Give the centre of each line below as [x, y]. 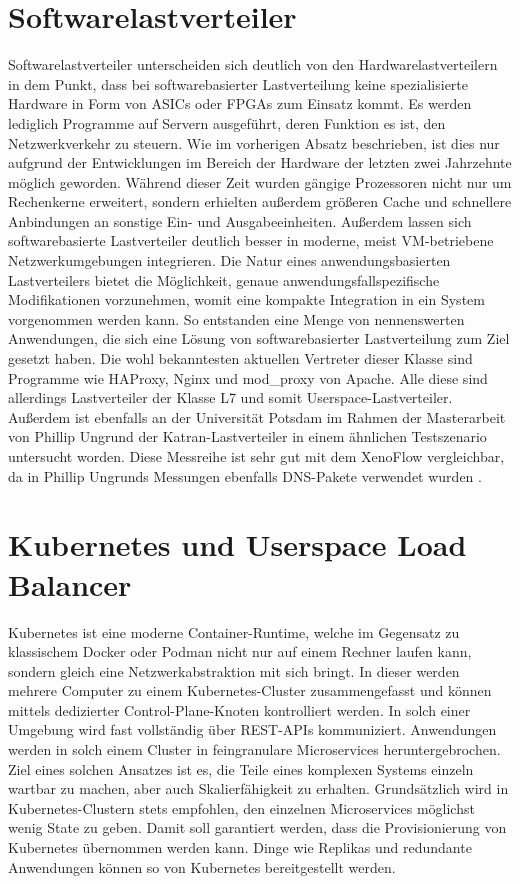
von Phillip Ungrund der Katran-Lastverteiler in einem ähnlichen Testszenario [247, 436]
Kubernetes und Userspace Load [237, 544]
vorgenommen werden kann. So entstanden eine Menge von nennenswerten [236, 318]
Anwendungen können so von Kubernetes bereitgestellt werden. [202, 866]
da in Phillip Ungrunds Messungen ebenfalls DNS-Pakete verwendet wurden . [245, 475]
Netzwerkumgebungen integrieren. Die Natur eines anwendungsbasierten [229, 260]
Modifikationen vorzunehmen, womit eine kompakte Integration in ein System [246, 299]
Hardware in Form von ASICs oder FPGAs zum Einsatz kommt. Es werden [240, 103]
